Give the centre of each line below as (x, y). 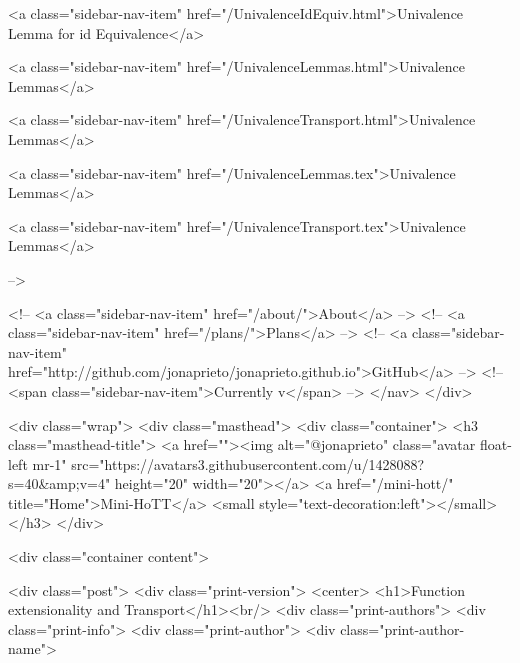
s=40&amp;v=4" (59, 483)
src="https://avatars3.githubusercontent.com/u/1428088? (248, 463)
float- (495, 444)
